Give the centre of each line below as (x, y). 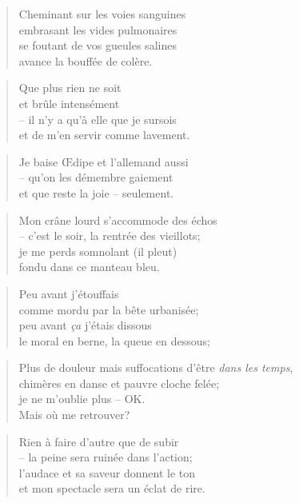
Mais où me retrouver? (74, 415)
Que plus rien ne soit (70, 88)
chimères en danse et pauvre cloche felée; (119, 383)
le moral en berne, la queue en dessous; (114, 340)
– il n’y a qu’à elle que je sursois (98, 119)
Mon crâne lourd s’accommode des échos (118, 220)
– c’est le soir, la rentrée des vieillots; (110, 236)
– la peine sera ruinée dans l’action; (106, 457)
